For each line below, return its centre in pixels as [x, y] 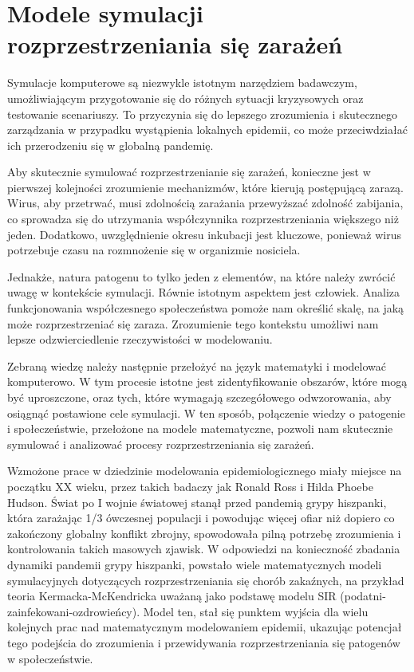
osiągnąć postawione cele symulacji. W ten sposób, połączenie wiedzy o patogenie [206, 413]
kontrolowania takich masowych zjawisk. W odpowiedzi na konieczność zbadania [204, 549]
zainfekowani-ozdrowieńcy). [74, 611]
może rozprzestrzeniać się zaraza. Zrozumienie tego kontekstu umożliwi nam [193, 323]
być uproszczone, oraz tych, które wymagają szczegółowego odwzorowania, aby [199, 397]
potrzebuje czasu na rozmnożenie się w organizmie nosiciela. [154, 250]
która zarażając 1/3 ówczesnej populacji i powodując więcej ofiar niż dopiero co [201, 518]
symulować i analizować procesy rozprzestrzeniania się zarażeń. [161, 444]
